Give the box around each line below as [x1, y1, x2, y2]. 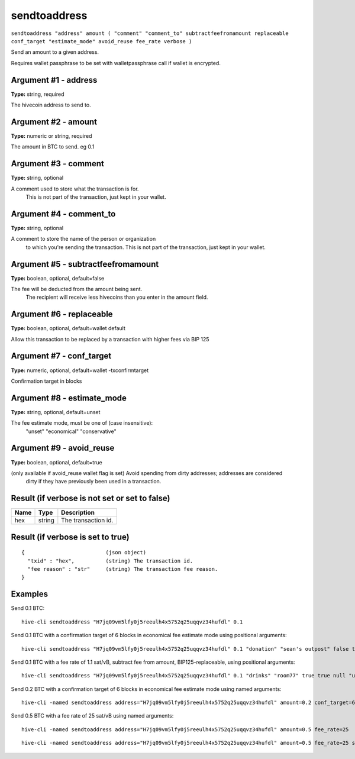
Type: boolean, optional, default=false [11, 274, 105, 282]
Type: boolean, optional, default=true [11, 458, 103, 466]
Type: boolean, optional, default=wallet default [11, 325, 125, 332]
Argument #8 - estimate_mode [11, 393, 127, 403]
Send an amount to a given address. [11, 49, 99, 56]
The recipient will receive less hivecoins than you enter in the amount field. [25, 293, 208, 301]
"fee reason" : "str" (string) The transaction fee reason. [27, 566, 218, 573]
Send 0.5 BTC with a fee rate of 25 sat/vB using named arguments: [11, 712, 174, 719]
